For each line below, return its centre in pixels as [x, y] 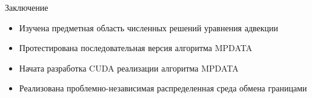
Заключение [27, 7]
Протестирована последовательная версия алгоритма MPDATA [136, 48]
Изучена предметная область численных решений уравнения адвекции [149, 27]
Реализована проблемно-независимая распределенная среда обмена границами [163, 88]
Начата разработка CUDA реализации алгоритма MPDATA [129, 68]
